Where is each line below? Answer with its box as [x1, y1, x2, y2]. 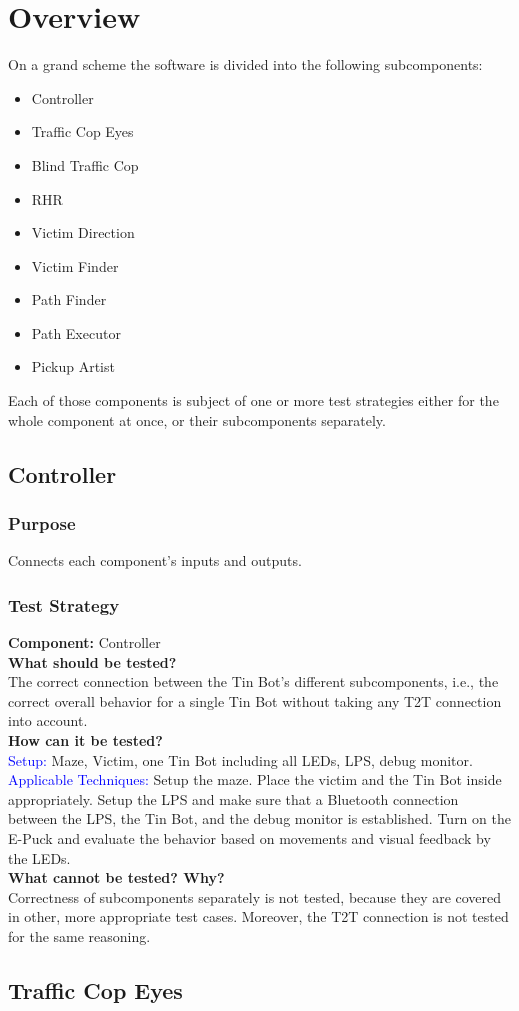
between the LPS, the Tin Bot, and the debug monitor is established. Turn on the [8, 808, 511, 829]
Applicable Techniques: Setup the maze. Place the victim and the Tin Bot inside [8, 769, 502, 790]
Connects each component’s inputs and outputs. [8, 550, 302, 571]
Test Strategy [8, 592, 120, 617]
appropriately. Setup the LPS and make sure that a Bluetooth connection [8, 788, 459, 809]
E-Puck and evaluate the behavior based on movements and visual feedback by [8, 828, 491, 848]
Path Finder [31, 289, 107, 310]
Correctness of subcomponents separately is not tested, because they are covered [8, 886, 502, 907]
